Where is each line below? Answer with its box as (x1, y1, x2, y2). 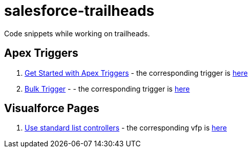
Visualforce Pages (4, 102, 99, 115)
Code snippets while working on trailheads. (4, 29, 150, 38)
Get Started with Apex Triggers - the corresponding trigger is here (25, 68, 248, 77)
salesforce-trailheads (4, 2, 155, 19)
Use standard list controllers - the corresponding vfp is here (25, 123, 227, 133)
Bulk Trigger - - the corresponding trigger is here (25, 84, 190, 93)
